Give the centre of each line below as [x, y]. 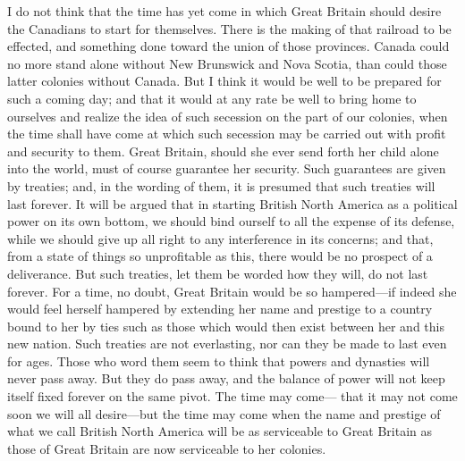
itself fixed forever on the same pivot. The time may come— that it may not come [232, 396]
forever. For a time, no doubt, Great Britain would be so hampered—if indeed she [232, 291]
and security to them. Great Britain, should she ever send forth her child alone [223, 151]
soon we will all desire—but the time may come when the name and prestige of [224, 413]
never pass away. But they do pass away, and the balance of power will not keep [226, 378]
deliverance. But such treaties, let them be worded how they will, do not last [218, 273]
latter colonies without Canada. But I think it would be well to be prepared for [224, 81]
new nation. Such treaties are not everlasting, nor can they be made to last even [227, 344]
